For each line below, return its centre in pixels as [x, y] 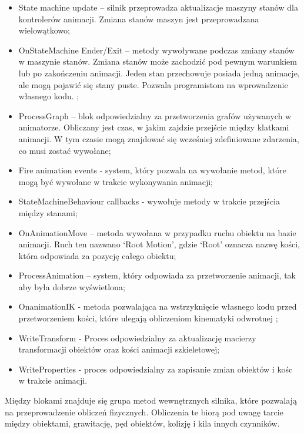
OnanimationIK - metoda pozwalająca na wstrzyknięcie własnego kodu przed [158, 306]
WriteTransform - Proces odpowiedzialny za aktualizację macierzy [137, 338]
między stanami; [48, 212]
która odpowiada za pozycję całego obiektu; [97, 255]
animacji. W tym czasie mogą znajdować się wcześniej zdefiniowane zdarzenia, [159, 138]
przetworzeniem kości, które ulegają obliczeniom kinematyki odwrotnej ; [148, 318]
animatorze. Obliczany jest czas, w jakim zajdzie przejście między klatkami [154, 127]
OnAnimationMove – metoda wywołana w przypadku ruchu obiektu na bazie [157, 232]
